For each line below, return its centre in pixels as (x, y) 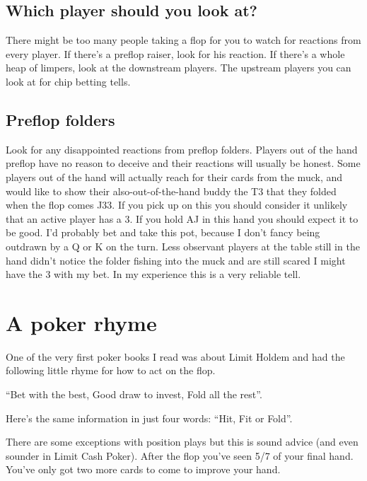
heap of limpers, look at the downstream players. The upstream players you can (179, 68)
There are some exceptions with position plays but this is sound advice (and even (182, 442)
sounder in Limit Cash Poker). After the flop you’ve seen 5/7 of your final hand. (180, 455)
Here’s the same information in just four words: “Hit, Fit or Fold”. (149, 418)
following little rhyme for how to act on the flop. (111, 370)
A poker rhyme (81, 322)
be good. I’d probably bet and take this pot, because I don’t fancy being (163, 232)
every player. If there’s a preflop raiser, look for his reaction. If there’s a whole (175, 53)
